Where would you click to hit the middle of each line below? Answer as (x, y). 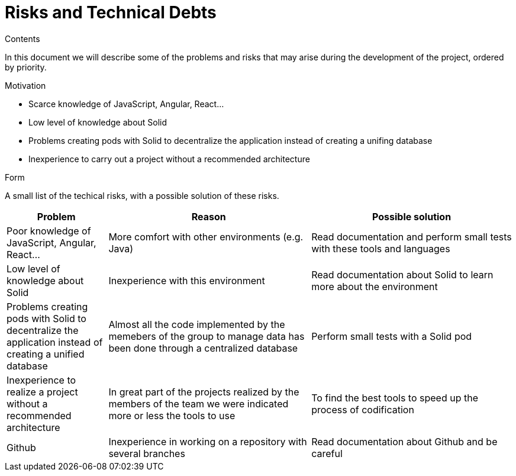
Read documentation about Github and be (404, 441)
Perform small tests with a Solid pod (392, 336)
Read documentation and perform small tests (412, 237)
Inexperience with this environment (187, 280)
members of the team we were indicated (199, 403)
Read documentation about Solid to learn (402, 274)
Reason (209, 216)
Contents (22, 38)
